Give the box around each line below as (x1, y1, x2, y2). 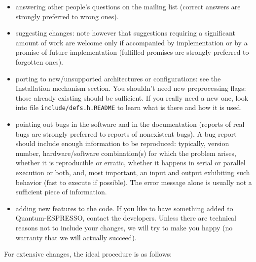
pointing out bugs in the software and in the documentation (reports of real (15, 119, 245, 129)
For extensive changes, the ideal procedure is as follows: (4, 249, 172, 259)
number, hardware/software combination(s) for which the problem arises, (15, 148, 236, 158)
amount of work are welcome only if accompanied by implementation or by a (15, 37, 248, 47)
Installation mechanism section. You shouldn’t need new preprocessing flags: (15, 83, 246, 93)
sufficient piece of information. (15, 187, 107, 197)
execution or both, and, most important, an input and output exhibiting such (15, 167, 250, 177)
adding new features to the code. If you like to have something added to (15, 203, 233, 213)
